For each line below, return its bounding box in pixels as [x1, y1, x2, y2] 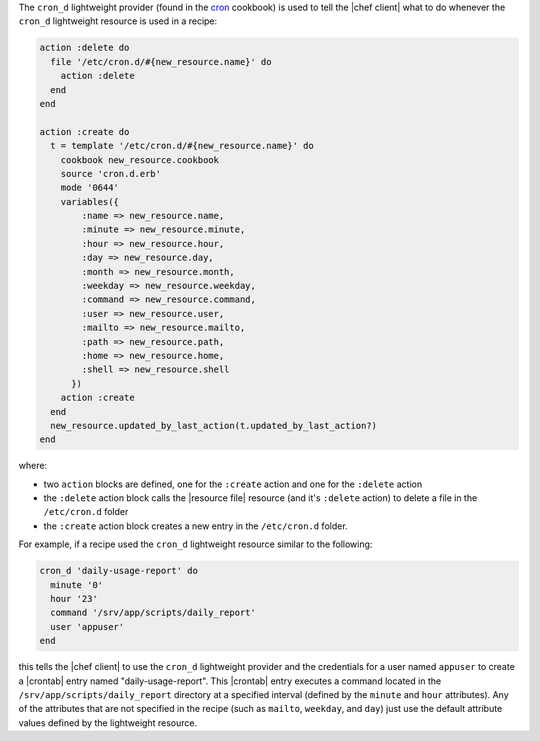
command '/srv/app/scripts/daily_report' [50, 607, 257, 619]
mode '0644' [60, 182, 120, 194]
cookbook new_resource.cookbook [60, 154, 220, 165]
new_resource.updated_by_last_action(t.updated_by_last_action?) [50, 420, 378, 431]
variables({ [60, 196, 120, 207]
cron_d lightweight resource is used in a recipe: [18, 15, 218, 27]
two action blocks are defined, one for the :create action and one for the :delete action [43, 478, 423, 490]
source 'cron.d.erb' [60, 168, 162, 179]
